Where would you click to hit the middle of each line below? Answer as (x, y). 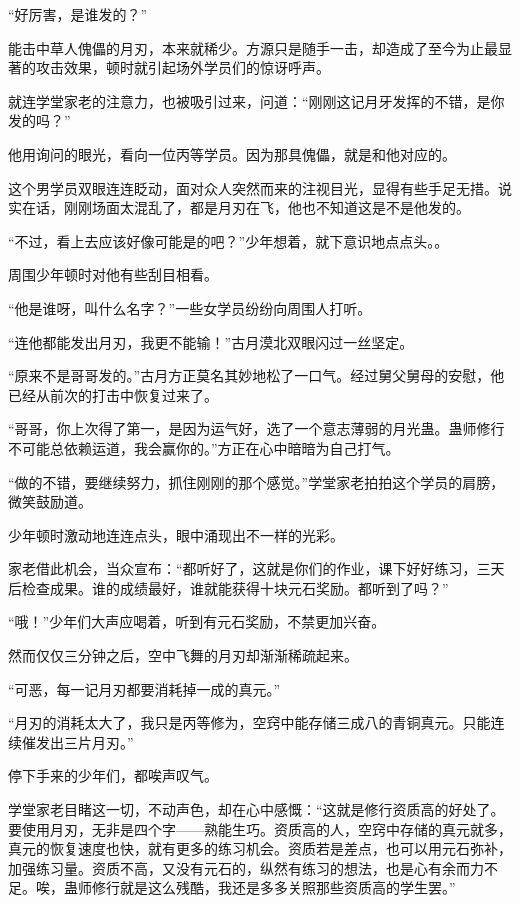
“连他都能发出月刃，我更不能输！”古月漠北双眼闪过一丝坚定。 (211, 341)
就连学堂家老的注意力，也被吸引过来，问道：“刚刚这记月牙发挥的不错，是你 (256, 100)
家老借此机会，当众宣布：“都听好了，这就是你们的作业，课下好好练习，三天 (256, 568)
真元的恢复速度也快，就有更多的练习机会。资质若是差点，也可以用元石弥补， (260, 848)
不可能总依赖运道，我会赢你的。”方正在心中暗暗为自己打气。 (204, 447)
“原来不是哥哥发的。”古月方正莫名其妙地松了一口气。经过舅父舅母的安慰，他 (256, 375)
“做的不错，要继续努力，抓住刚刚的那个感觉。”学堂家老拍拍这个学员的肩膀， (256, 481)
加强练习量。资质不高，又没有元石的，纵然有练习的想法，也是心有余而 (239, 867)
